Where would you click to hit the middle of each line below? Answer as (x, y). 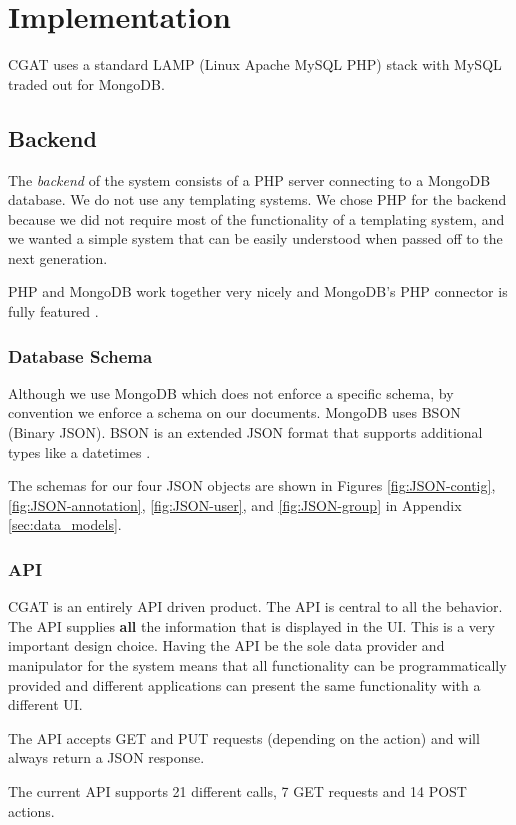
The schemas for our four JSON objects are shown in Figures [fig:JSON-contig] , (252, 485)
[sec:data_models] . (65, 524)
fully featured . (53, 311)
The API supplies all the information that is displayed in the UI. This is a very (251, 625)
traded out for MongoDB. (86, 83)
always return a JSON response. (106, 757)
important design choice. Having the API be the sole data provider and (226, 645)
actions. (31, 810)
